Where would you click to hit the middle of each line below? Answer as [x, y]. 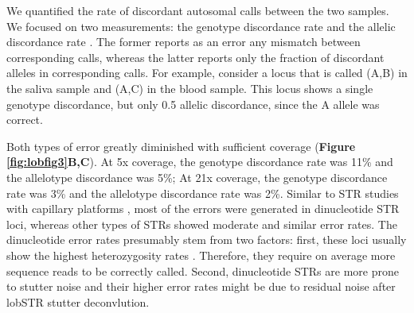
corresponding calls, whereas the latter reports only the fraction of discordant [195, 57]
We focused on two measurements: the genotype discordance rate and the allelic [201, 26]
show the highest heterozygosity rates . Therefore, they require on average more [201, 255]
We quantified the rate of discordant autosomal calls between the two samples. [198, 10]
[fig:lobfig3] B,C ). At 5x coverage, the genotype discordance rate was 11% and [200, 162]
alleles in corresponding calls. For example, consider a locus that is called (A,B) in [207, 73]
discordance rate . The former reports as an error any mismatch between [184, 42]
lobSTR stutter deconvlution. [78, 301]
